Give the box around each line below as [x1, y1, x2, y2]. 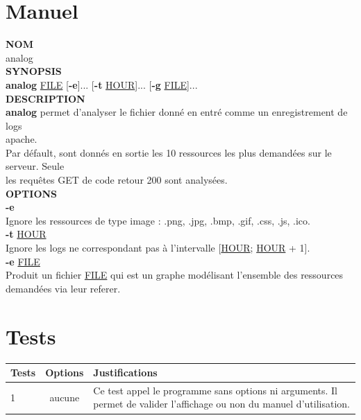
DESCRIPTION [6, 91, 85, 105]
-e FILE [6, 254, 40, 268]
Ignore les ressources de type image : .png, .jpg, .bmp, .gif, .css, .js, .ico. [6, 213, 310, 227]
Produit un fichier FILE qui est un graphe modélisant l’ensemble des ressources [6, 268, 344, 282]
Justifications [93, 365, 158, 380]
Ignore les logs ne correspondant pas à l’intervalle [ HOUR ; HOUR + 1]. [6, 240, 310, 255]
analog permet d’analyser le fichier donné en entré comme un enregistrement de [6, 105, 348, 119]
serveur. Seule [6, 159, 65, 173]
